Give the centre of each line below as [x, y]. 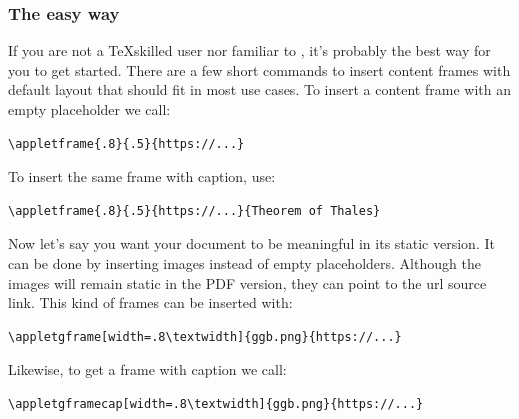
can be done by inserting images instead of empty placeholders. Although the [244, 262]
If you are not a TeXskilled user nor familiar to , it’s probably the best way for [249, 50]
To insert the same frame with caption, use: [142, 176]
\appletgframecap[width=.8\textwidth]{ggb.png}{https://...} [216, 403]
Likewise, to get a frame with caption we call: [147, 369]
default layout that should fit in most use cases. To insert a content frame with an [259, 89]
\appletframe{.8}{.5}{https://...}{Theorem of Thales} [194, 210]
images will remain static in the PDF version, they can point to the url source [247, 282]
